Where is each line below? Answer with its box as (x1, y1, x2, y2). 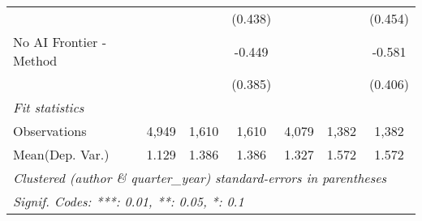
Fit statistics (13, 98, 84, 117)
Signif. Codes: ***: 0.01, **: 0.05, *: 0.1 (13, 192, 244, 210)
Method (13, 51, 58, 70)
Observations (13, 121, 87, 140)
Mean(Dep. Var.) (13, 145, 110, 164)
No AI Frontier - (13, 32, 106, 51)
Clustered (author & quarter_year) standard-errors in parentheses (13, 168, 387, 187)
